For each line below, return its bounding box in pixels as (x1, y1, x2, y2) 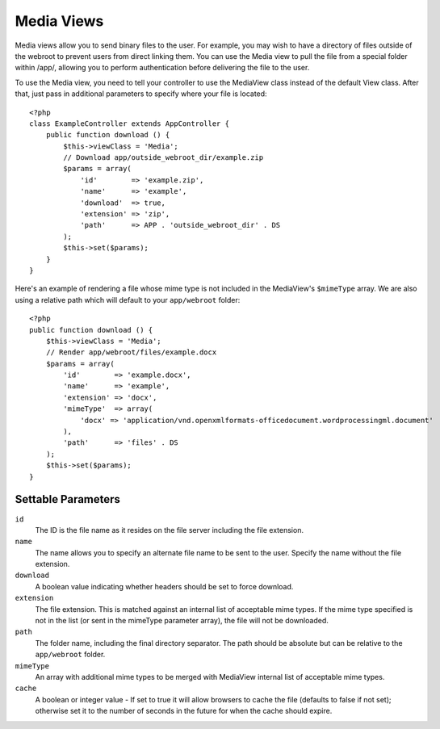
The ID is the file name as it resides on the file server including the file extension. (35, 525, 304, 534)
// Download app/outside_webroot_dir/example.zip (63, 153, 264, 162)
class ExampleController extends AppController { (29, 119, 230, 128)
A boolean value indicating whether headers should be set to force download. (35, 581, 294, 591)
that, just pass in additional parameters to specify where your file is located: (15, 89, 267, 98)
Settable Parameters (15, 492, 121, 506)
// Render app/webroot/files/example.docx (45, 348, 217, 357)
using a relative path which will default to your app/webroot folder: (15, 295, 241, 304)
